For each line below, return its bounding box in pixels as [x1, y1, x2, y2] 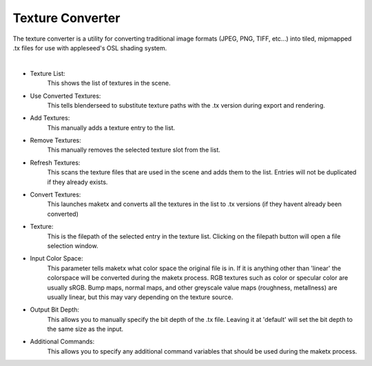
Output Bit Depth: [30, 305, 79, 314]
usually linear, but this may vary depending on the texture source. [47, 293, 234, 301]
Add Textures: [30, 114, 70, 122]
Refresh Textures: [30, 159, 81, 167]
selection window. [47, 241, 99, 250]
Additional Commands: [30, 338, 95, 346]
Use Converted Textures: [30, 92, 101, 100]
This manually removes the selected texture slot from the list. [47, 145, 220, 154]
